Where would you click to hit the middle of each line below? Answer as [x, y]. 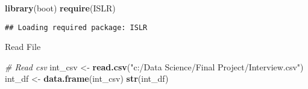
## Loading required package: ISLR [76, 27]
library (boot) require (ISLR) [60, 8]
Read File [23, 47]
